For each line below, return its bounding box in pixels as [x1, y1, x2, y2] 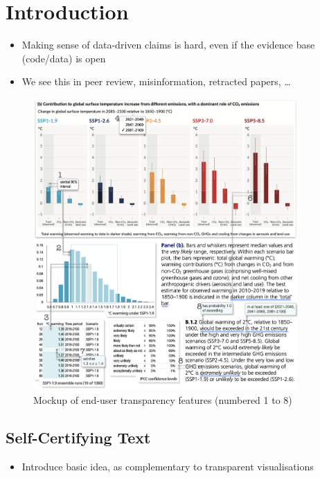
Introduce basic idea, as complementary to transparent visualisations [21, 459, 314, 473]
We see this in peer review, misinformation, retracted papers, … [21, 74, 291, 89]
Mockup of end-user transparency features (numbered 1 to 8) [33, 393, 292, 407]
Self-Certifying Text [6, 427, 151, 448]
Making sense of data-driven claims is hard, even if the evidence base [21, 37, 315, 52]
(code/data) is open [21, 51, 106, 65]
